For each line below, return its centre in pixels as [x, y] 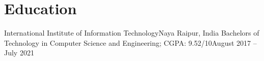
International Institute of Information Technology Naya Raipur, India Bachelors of [132, 33]
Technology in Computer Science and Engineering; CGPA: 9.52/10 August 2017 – [130, 42]
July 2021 [19, 53]
